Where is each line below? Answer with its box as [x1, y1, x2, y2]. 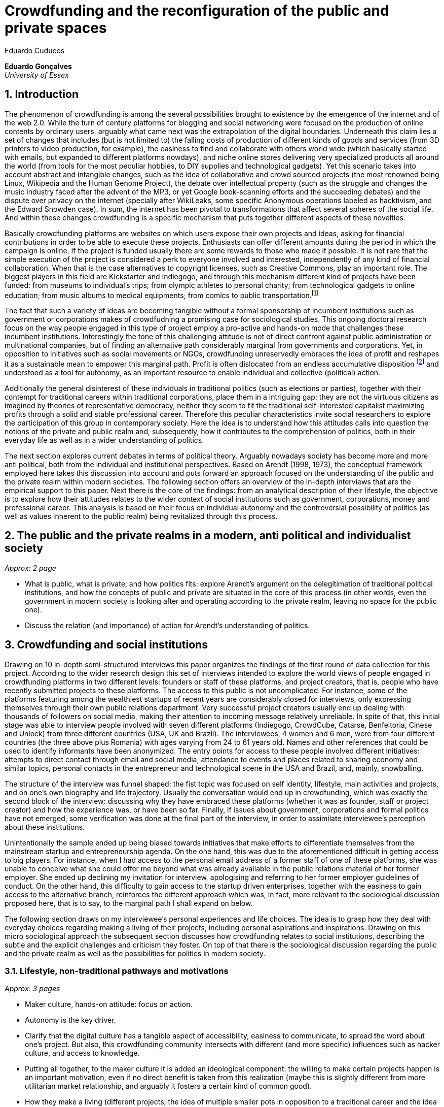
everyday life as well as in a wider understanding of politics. [5, 435, 204, 444]
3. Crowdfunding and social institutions [5, 638, 208, 652]
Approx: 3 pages [5, 984, 60, 993]
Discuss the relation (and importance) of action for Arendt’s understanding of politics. [25, 621, 310, 630]
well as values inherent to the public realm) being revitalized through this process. [5, 511, 278, 520]
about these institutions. [5, 822, 85, 831]
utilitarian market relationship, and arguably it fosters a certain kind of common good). [25, 1082, 312, 1091]
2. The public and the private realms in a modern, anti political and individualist [5, 529, 411, 542]
